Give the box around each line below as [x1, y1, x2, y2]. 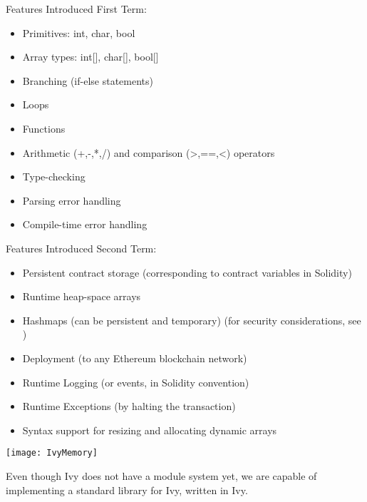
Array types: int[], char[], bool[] [22, 49, 159, 64]
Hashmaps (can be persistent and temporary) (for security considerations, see [22, 312, 361, 327]
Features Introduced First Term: [6, 1, 147, 16]
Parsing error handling [22, 193, 121, 208]
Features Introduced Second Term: [6, 240, 157, 255]
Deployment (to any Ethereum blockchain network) [22, 350, 247, 365]
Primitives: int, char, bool [22, 25, 135, 40]
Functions [22, 121, 66, 135]
